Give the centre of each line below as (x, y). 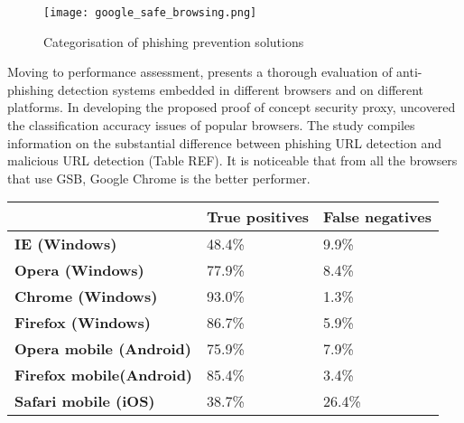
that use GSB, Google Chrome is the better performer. (159, 178)
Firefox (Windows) (83, 323)
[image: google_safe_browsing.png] (150, 13)
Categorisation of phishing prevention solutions (174, 41)
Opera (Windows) (79, 270)
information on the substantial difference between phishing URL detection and (224, 142)
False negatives (377, 217)
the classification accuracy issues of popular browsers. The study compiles (211, 125)
